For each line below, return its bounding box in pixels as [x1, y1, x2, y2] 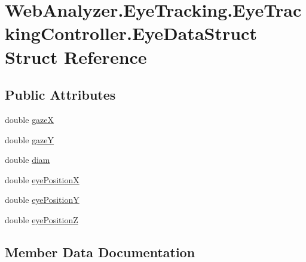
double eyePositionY [5, 193, 79, 206]
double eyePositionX [5, 173, 79, 186]
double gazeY [5, 133, 54, 146]
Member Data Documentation [5, 242, 195, 261]
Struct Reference [5, 44, 147, 69]
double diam [5, 153, 50, 166]
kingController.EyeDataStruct [5, 21, 257, 45]
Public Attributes [5, 85, 116, 104]
